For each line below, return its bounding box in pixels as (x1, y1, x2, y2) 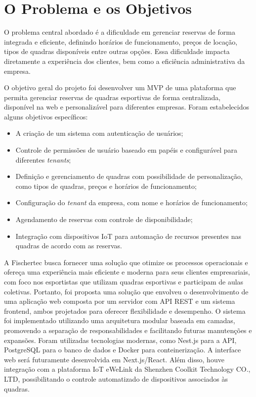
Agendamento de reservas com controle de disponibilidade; (15, 214, 193, 225)
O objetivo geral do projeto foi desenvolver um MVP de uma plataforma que (4, 82, 236, 93)
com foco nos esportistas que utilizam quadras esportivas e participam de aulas (4, 277, 244, 286)
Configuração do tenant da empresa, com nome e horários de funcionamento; (15, 197, 248, 208)
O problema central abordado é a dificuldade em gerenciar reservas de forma (4, 27, 235, 37)
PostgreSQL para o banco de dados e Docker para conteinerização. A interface (4, 344, 241, 355)
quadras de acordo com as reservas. (15, 240, 122, 251)
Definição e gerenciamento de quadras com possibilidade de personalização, (15, 171, 243, 181)
